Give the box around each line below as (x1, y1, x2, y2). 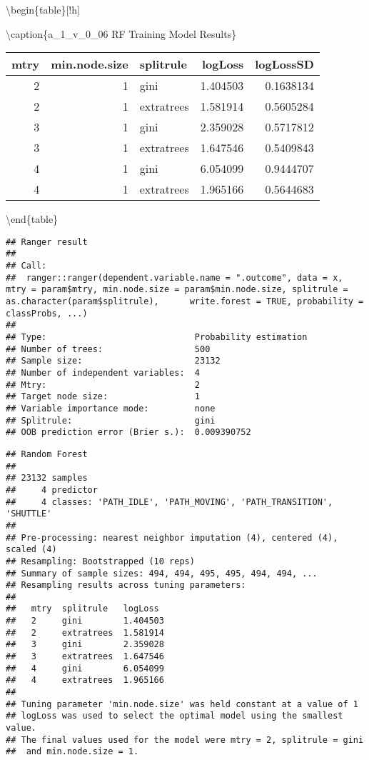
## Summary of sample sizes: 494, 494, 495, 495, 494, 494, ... (6, 568, 318, 579)
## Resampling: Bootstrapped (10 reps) (6, 556, 195, 566)
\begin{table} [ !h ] (6, 2, 80, 16)
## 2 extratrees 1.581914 (6, 627, 164, 638)
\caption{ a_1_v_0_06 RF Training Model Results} (6, 26, 237, 41)
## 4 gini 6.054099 (6, 663, 164, 674)
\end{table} (6, 211, 59, 226)
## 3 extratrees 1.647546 (6, 651, 164, 662)
